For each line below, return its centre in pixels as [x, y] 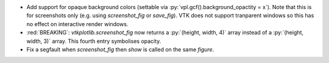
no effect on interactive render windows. [77, 24]
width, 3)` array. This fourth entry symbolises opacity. [94, 41]
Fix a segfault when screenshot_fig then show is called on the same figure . [120, 49]
